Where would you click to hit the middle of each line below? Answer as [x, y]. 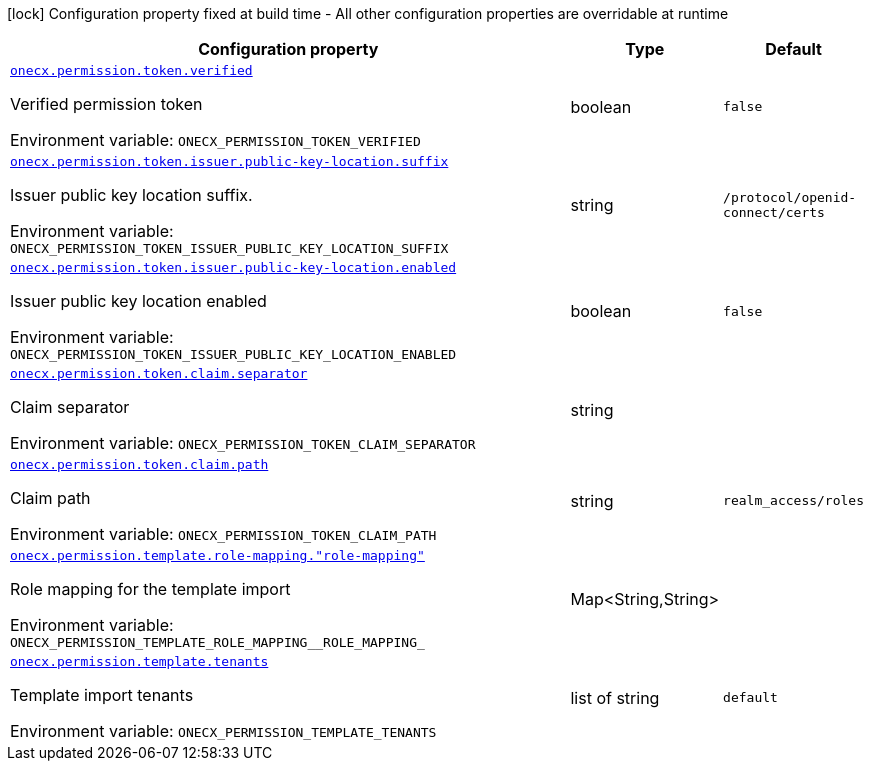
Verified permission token [106, 104]
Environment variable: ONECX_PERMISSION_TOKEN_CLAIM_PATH [223, 534]
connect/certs [774, 212]
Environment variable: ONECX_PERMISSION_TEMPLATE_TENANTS [223, 731]
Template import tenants [102, 695]
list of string [615, 697]
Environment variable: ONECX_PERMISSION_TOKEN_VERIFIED [215, 140]
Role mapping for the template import [150, 589]
